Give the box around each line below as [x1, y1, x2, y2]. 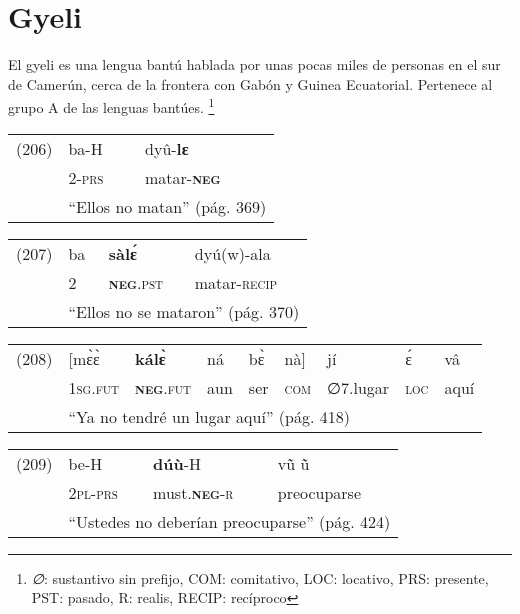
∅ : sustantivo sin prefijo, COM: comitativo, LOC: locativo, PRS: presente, [31, 567, 489, 588]
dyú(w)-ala [194, 241, 271, 265]
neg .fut [135, 375, 192, 399]
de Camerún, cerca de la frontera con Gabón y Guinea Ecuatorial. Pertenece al [8, 73, 493, 94]
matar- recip [194, 270, 277, 294]
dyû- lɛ [145, 136, 189, 160]
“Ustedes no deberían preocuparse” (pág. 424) [68, 509, 391, 533]
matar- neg [145, 165, 221, 189]
